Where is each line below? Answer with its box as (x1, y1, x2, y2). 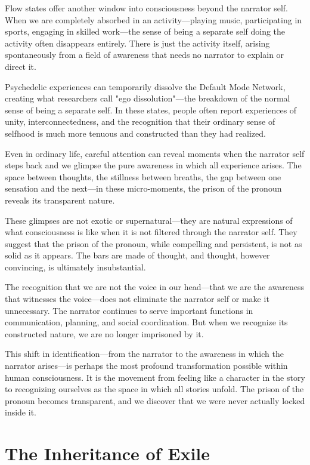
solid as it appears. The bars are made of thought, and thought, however (5, 249, 270, 261)
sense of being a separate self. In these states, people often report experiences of (5, 103, 297, 116)
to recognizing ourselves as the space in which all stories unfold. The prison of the (5, 383, 304, 395)
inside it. (5, 406, 36, 418)
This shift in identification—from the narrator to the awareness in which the (5, 347, 284, 360)
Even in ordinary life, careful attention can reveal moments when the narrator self (5, 147, 305, 159)
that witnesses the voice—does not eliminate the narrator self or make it (5, 292, 269, 305)
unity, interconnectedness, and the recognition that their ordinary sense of (5, 115, 275, 128)
